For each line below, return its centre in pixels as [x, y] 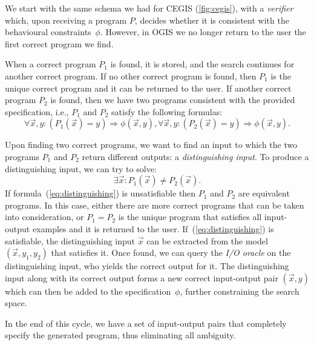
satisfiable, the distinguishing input [70, 240]
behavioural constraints [48, 32]
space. [16, 303]
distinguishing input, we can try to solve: [81, 168]
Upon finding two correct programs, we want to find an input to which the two [151, 145]
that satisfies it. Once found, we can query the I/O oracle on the [171, 253]
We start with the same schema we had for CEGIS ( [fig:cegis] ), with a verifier [149, 8]
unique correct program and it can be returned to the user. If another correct [148, 88]
